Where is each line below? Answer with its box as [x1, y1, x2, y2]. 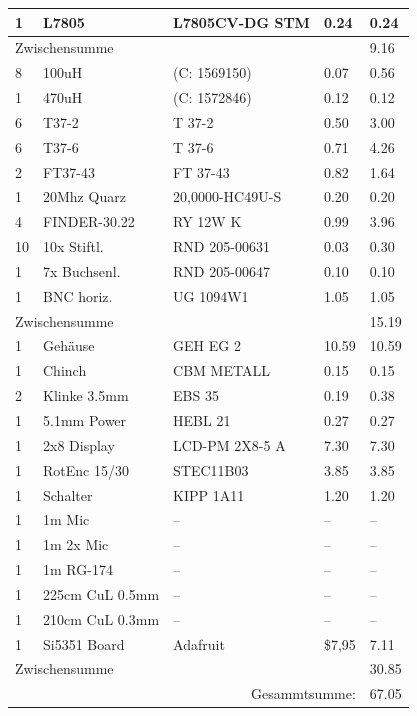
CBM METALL [173, 360, 270, 381]
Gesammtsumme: [250, 683, 356, 704]
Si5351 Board [43, 633, 125, 654]
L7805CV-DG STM [173, 11, 310, 32]
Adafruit [173, 633, 225, 654]
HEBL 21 [173, 410, 231, 430]
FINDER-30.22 [43, 211, 135, 232]
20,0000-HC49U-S [173, 186, 282, 207]
